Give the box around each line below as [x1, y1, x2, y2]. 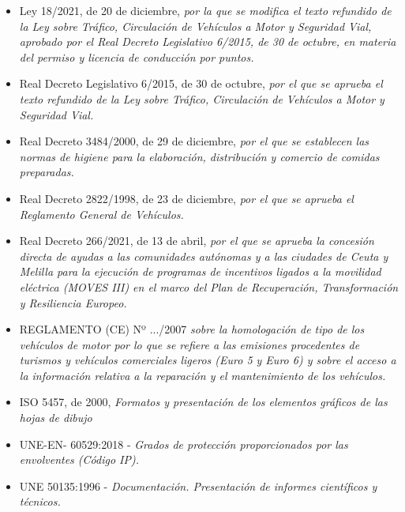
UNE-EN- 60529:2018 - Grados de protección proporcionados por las [19, 435, 348, 452]
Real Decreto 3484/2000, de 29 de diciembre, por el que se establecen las [19, 133, 369, 149]
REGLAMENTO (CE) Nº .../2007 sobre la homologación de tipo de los [19, 321, 365, 337]
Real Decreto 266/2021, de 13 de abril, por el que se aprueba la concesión [19, 232, 374, 249]
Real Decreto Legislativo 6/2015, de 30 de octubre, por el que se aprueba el [19, 75, 383, 92]
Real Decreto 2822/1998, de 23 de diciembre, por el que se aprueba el [19, 190, 354, 206]
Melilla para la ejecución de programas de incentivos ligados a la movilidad [19, 263, 381, 280]
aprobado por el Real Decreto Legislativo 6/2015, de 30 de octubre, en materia [19, 33, 396, 50]
